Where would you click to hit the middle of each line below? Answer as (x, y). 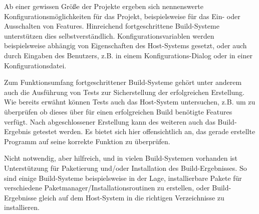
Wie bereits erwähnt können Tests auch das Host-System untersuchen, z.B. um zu (130, 102)
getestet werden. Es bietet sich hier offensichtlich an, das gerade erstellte (144, 131)
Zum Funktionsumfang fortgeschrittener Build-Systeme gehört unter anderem (123, 82)
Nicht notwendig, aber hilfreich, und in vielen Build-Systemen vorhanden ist (121, 158)
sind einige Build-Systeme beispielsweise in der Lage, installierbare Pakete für (123, 178)
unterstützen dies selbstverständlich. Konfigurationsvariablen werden (109, 35)
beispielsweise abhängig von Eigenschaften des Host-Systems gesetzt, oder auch (125, 45)
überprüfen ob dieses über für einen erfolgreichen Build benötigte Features (118, 111)
